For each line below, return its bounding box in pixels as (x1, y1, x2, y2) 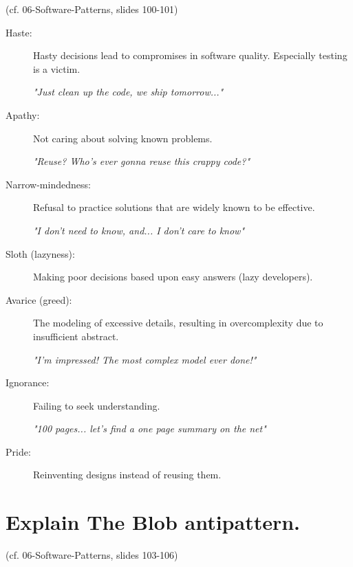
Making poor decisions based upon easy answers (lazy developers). (33, 269, 313, 284)
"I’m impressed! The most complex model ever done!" (33, 352, 257, 366)
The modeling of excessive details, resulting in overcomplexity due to (33, 315, 323, 330)
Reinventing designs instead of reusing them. (33, 467, 222, 482)
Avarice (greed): (6, 292, 72, 307)
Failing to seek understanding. (33, 398, 160, 412)
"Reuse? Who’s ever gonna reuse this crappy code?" (33, 154, 250, 168)
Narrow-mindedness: (6, 177, 91, 191)
